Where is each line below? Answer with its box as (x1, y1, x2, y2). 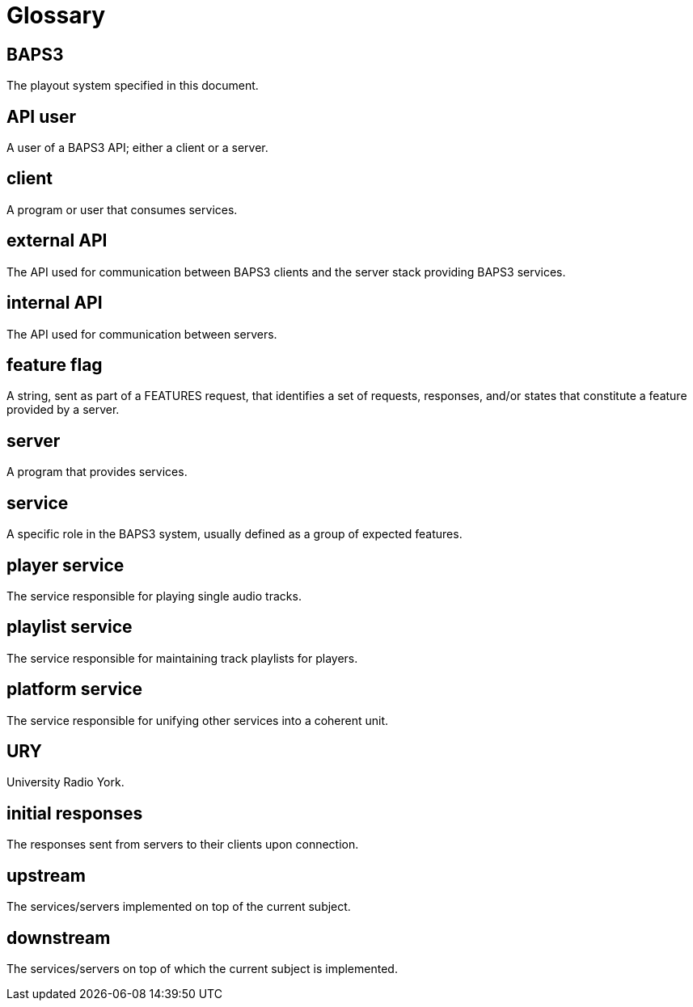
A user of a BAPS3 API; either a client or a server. (6, 141, 268, 155)
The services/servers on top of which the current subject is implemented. (6, 961, 398, 975)
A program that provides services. (6, 465, 188, 479)
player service (6, 554, 125, 575)
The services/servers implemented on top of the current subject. (6, 900, 351, 914)
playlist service (6, 617, 133, 638)
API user (6, 106, 77, 127)
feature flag (6, 354, 103, 375)
